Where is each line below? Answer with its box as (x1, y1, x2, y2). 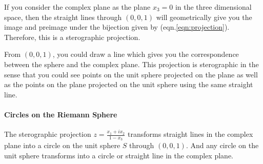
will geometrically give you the (156, 11, 252, 22)
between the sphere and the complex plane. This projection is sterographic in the (4, 58, 259, 69)
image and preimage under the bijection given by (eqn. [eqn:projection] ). (4, 22, 230, 32)
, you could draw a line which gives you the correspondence (52, 49, 239, 59)
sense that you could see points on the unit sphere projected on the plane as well (4, 69, 258, 79)
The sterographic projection (4, 129, 91, 139)
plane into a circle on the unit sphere (4, 140, 120, 151)
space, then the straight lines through (4, 11, 122, 22)
